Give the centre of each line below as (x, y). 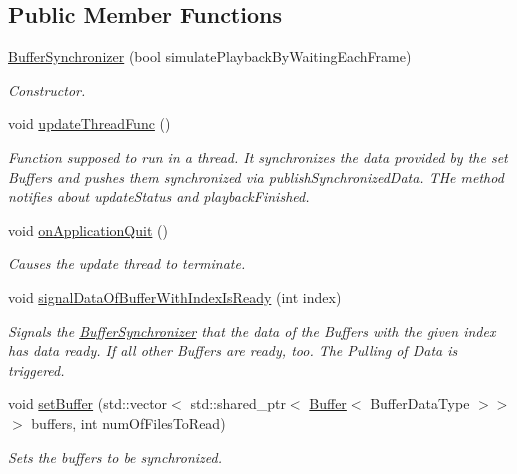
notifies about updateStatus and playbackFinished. (159, 196)
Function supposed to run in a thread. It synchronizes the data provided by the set (258, 156)
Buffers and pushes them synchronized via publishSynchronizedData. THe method (256, 176)
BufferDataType (420, 403)
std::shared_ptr (238, 403)
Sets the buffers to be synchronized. (115, 456)
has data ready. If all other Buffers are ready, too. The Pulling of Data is (233, 350)
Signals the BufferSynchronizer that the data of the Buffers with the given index (252, 330)
